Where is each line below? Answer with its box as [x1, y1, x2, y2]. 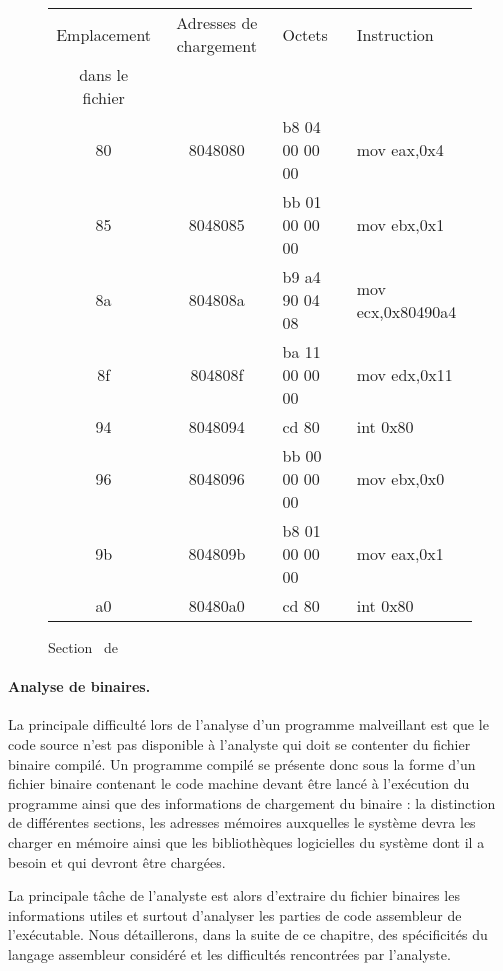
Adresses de [176, 11, 258, 34]
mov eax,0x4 [356, 138, 444, 161]
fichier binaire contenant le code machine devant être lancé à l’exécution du [8, 773, 470, 794]
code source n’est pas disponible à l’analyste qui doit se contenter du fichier [8, 733, 471, 754]
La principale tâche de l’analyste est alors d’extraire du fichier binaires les [8, 885, 460, 906]
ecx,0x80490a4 [356, 299, 457, 323]
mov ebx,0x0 [356, 467, 445, 490]
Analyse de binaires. [8, 676, 151, 697]
